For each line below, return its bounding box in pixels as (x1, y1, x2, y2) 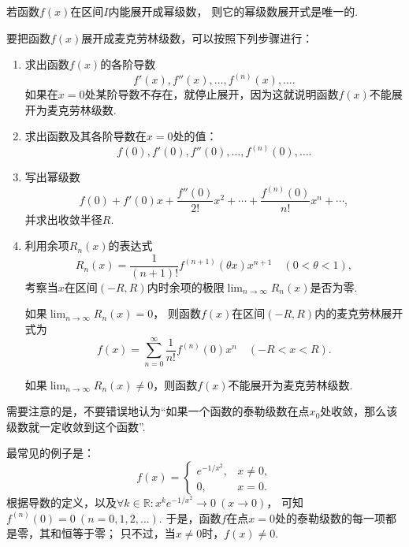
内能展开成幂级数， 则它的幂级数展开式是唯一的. (108, 3, 359, 19)
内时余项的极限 (147, 278, 225, 295)
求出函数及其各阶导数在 (24, 128, 147, 144)
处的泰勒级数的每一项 (274, 509, 385, 526)
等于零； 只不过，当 (72, 525, 176, 541)
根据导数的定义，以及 (6, 494, 117, 511)
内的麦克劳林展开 (314, 305, 403, 322)
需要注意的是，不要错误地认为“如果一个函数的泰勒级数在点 (6, 403, 310, 419)
